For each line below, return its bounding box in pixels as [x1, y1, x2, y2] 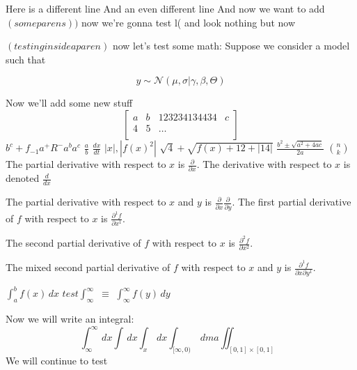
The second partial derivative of [6, 236, 141, 250]
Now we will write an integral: [6, 311, 134, 326]
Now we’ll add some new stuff [6, 95, 133, 110]
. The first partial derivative [232, 194, 351, 209]
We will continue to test [6, 353, 108, 368]
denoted [6, 171, 40, 185]
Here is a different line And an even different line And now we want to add [6, 1, 325, 15]
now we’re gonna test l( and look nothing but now [81, 15, 296, 29]
